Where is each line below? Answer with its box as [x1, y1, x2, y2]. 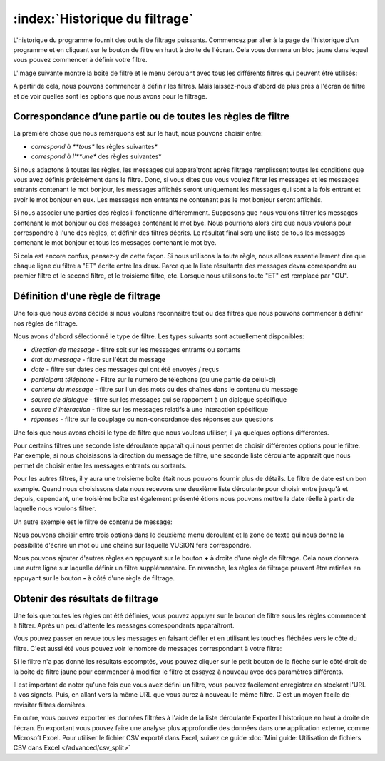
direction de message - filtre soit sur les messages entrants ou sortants [31, 345, 242, 353]
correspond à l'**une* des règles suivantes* [31, 152, 162, 161]
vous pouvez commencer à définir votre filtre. [13, 56, 148, 64]
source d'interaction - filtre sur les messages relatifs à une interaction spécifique [31, 405, 269, 413]
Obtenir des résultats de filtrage [13, 593, 158, 605]
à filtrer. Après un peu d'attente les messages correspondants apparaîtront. [13, 621, 235, 630]
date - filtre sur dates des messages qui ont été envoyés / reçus [31, 365, 220, 374]
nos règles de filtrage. [13, 318, 78, 328]
